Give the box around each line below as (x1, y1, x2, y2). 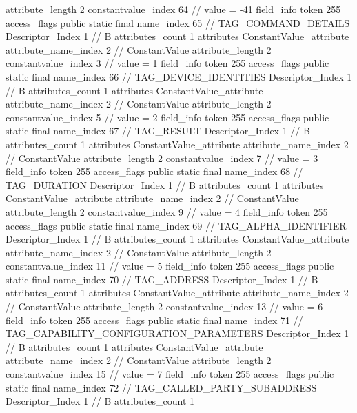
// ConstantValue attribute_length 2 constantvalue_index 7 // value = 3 (6, 150, 318, 165)
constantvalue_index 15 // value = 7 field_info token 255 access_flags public (6, 367, 334, 381)
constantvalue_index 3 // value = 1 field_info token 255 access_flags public (6, 56, 329, 70)
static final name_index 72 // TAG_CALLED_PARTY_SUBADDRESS (6, 380, 317, 394)
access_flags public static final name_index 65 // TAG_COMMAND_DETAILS (6, 15, 350, 30)
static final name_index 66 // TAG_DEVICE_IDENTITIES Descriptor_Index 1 (6, 69, 352, 83)
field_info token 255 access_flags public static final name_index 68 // (6, 164, 303, 179)
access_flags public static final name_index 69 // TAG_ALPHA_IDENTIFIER (6, 218, 347, 232)
